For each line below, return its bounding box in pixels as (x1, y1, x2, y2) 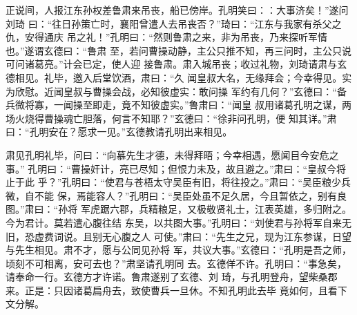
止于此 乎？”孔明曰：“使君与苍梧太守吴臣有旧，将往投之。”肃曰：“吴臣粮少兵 (6, 175, 351, 189)
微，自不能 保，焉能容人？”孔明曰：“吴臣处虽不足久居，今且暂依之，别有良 (6, 188, 347, 202)
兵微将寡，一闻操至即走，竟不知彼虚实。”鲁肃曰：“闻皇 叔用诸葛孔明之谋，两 (6, 97, 351, 112)
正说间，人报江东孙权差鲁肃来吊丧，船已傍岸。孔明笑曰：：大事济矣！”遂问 (6, 3, 349, 17)
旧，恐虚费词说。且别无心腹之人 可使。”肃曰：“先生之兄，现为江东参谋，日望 (6, 229, 351, 243)
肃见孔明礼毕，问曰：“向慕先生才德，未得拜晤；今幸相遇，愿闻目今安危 (6, 147, 329, 162)
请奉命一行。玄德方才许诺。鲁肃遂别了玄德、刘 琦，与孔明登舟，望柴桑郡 (6, 269, 338, 284)
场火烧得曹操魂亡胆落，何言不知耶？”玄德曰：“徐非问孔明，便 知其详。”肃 (6, 111, 337, 125)
